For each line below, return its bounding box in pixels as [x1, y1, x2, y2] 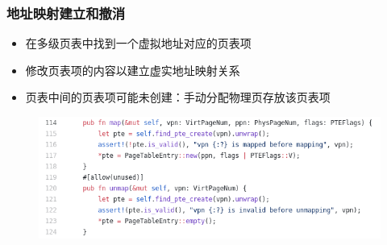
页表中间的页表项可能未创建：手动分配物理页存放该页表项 [25, 89, 331, 106]
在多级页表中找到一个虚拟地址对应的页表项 [25, 35, 252, 52]
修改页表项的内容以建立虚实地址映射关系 [25, 61, 240, 78]
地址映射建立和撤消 [6, 2, 126, 23]
